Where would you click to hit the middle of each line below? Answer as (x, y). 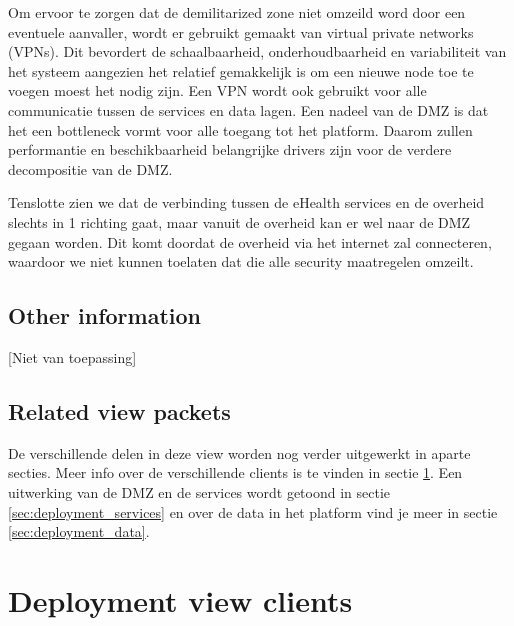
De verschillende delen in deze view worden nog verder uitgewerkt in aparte (239, 452)
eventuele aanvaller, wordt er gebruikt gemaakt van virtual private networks (241, 31)
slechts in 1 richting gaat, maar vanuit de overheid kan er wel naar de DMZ (239, 221)
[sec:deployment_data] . (79, 531)
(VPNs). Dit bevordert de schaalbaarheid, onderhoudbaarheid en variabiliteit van (257, 51)
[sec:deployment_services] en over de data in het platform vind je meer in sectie (253, 511)
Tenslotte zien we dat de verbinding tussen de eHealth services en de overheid (246, 202)
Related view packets (119, 410)
